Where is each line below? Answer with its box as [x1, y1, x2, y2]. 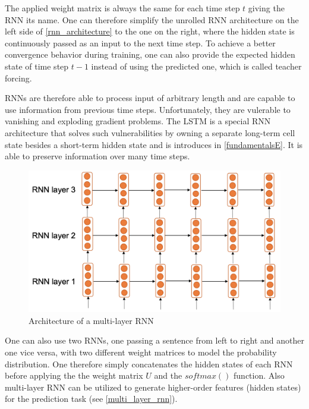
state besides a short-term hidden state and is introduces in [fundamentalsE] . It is [5, 138, 303, 150]
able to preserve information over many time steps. [5, 150, 190, 162]
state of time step [5, 59, 69, 72]
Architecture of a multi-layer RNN [29, 314, 154, 326]
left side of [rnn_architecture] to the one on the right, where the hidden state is [5, 25, 295, 37]
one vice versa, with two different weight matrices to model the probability [5, 346, 277, 358]
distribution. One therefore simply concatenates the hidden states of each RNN [5, 357, 293, 370]
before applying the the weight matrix [5, 369, 143, 382]
